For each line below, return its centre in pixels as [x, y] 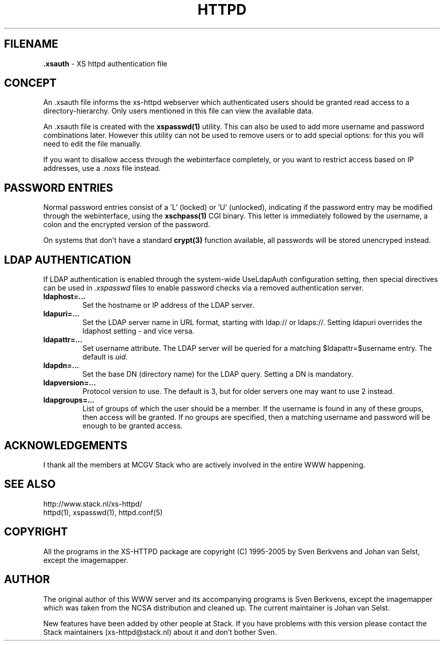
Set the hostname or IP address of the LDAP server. [168, 305]
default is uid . [105, 357]
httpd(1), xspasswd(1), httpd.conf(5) [103, 512]
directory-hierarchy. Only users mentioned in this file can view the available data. [178, 111]
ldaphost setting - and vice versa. [138, 331]
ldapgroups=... [69, 400]
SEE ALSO [30, 484]
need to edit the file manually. [92, 144]
